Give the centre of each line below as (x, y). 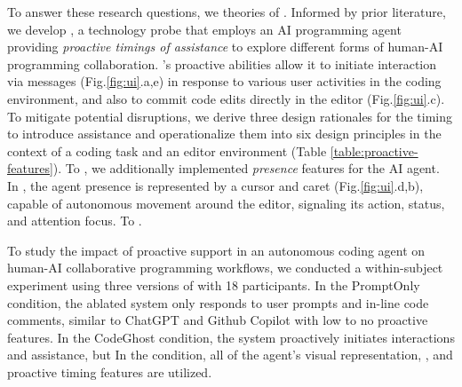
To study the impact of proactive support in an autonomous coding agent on (216, 250)
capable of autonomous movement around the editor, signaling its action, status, (226, 203)
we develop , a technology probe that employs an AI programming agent (204, 29)
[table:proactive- (374, 150)
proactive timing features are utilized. (110, 371)
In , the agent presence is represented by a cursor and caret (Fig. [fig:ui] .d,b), (215, 185)
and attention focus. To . (75, 221)
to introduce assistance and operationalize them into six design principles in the (224, 134)
